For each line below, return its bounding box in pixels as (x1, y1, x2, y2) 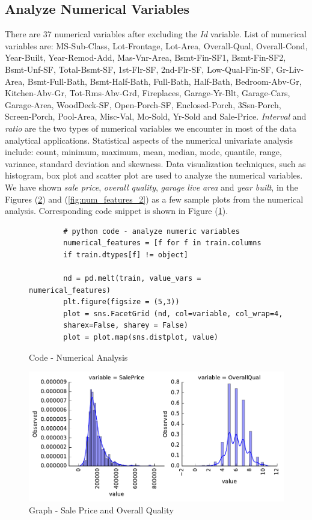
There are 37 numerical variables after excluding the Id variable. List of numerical (5, 28, 307, 40)
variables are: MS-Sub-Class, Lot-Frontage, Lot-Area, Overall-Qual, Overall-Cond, (5, 39, 308, 52)
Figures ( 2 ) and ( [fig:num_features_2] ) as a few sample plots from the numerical (5, 192, 304, 205)
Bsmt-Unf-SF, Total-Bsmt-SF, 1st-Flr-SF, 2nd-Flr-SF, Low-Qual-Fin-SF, (5, 63, 274, 75)
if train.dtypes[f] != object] (63, 250, 188, 259)
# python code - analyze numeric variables (63, 227, 240, 236)
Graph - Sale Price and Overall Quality (29, 503, 174, 516)
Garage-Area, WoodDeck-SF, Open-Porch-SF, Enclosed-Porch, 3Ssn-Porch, (5, 98, 281, 111)
